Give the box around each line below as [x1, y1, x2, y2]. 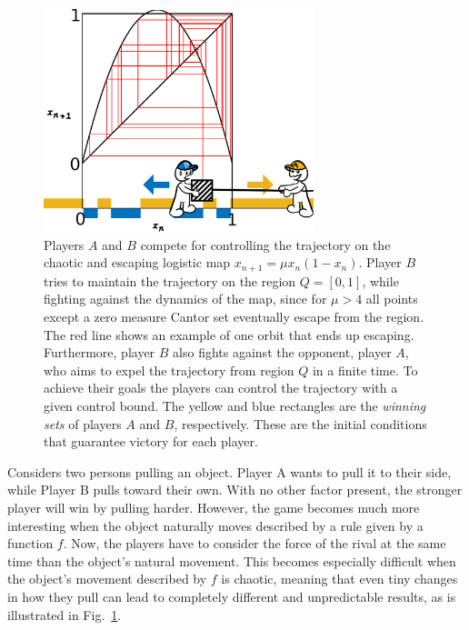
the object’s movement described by [7, 569, 207, 588]
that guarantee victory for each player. [44, 432, 258, 451]
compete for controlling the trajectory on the [140, 235, 391, 254]
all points [365, 289, 418, 308]
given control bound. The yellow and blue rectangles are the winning [44, 396, 426, 415]
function [7, 534, 54, 553]
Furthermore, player [44, 343, 155, 362]
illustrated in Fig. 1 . [7, 605, 122, 624]
